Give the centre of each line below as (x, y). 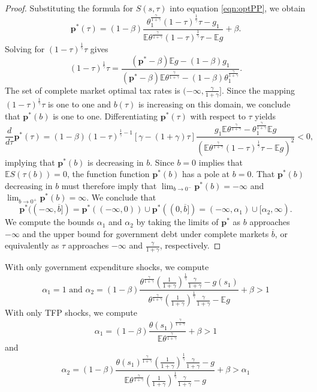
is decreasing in (116, 162)
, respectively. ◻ (190, 245)
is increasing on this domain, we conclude (214, 104)
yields (265, 116)
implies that (221, 162)
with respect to (218, 116)
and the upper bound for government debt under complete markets (146, 233)
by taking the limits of (177, 222)
